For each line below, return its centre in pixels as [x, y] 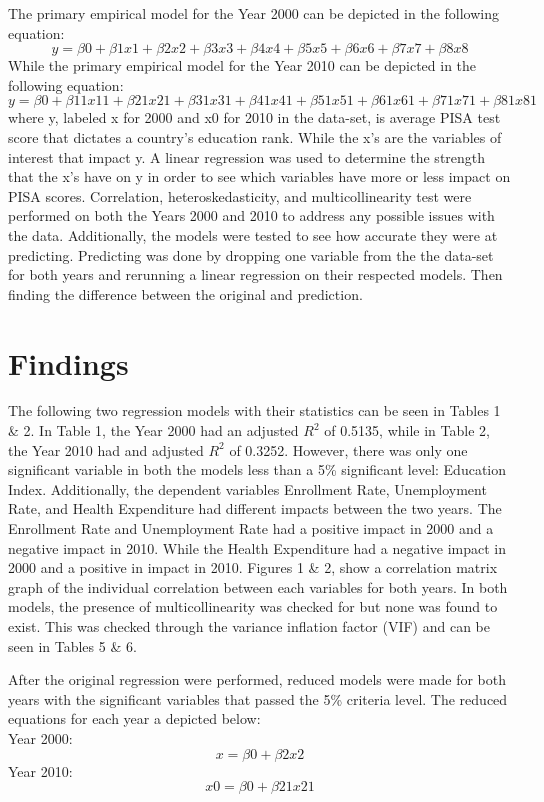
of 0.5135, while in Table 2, [407, 430]
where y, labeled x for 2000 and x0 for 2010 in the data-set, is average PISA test [254, 117]
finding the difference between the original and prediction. [185, 293]
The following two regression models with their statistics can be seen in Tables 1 [254, 410]
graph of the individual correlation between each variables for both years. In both [258, 586]
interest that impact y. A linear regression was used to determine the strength [247, 156]
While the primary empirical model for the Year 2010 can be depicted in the [242, 65]
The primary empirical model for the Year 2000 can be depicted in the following [253, 13]
